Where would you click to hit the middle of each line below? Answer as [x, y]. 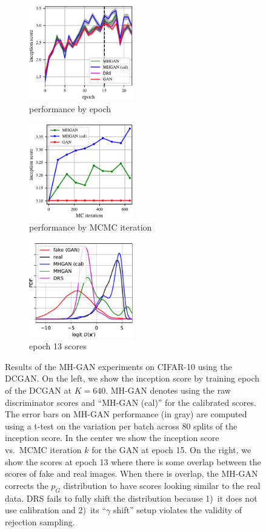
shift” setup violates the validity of [178, 510]
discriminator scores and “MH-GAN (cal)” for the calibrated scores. [131, 402]
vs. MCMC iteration [43, 449]
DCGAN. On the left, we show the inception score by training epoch [132, 378]
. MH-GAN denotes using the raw [168, 390]
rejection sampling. [40, 521]
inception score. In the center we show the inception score [112, 438]
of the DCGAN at [38, 390]
